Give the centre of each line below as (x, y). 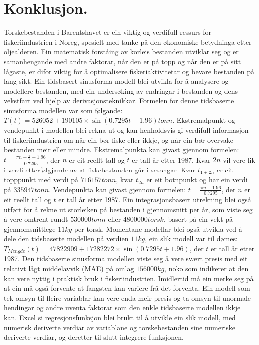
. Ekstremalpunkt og (204, 120)
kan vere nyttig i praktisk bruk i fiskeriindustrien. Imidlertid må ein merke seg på (129, 278)
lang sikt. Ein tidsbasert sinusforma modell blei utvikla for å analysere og (116, 81)
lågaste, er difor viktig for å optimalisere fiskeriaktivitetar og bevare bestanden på (129, 71)
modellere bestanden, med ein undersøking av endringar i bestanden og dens (121, 90)
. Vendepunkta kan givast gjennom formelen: (118, 189)
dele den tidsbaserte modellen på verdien (66, 239)
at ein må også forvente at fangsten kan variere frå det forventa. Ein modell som (127, 288)
